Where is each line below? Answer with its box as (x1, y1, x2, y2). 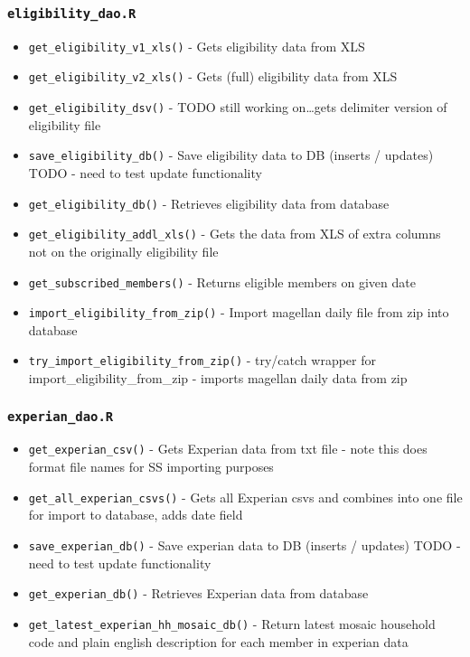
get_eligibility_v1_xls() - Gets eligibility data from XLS (28, 36, 365, 55)
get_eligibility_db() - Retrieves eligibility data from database (28, 193, 390, 212)
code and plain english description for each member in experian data (28, 632, 409, 651)
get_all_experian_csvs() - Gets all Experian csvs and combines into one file (28, 487, 463, 506)
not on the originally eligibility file (28, 241, 219, 260)
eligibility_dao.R (7, 5, 136, 21)
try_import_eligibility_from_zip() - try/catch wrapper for (28, 351, 376, 370)
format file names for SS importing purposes (28, 457, 274, 476)
